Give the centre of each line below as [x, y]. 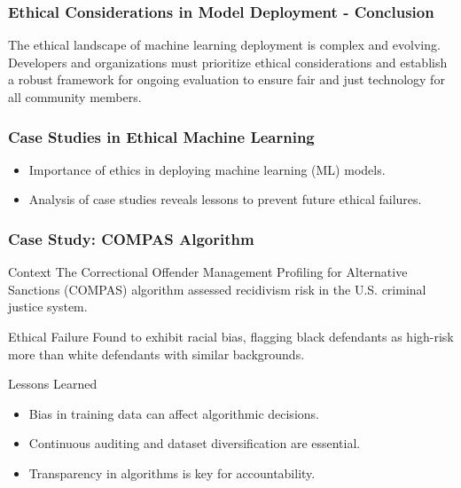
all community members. [75, 97]
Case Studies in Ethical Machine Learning [161, 136]
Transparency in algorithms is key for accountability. [172, 472]
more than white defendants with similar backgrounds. [156, 354]
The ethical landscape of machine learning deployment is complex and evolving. [224, 45]
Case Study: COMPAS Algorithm [131, 238]
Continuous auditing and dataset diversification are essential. [195, 443]
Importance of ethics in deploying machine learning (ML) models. [207, 169]
